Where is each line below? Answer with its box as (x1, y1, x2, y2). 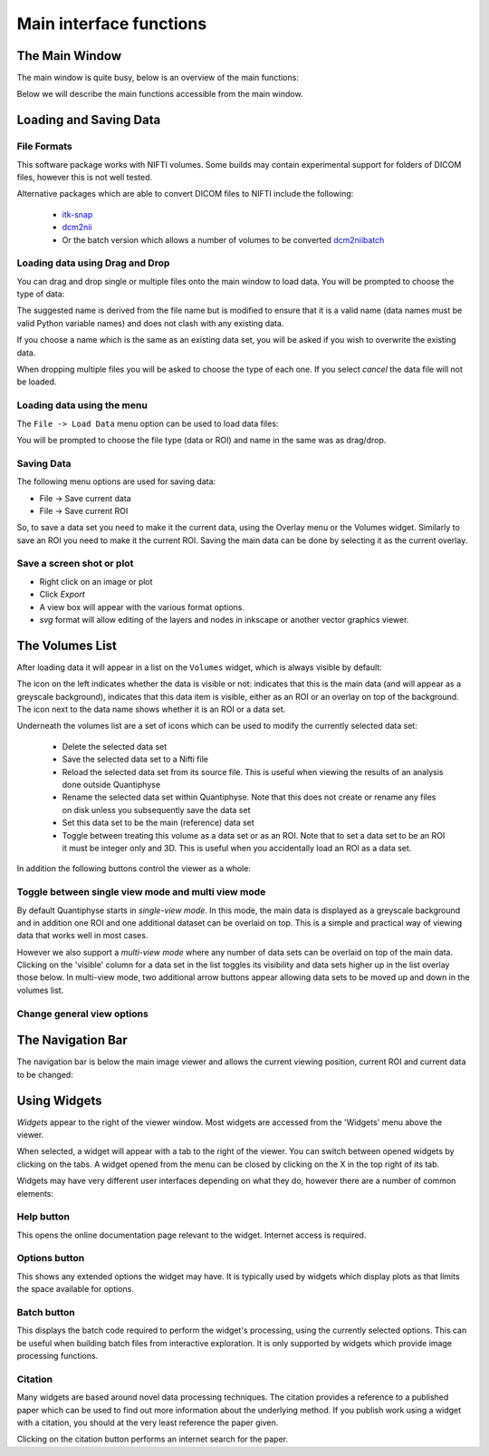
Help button (16, 1210, 70, 1223)
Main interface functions (16, 14, 207, 34)
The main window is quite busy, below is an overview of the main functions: (16, 73, 299, 83)
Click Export (39, 589, 85, 600)
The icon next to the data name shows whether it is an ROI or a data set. (16, 704, 286, 715)
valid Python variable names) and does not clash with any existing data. (16, 317, 284, 328)
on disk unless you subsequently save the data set (62, 804, 251, 815)
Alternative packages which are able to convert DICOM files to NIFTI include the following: (16, 189, 354, 199)
